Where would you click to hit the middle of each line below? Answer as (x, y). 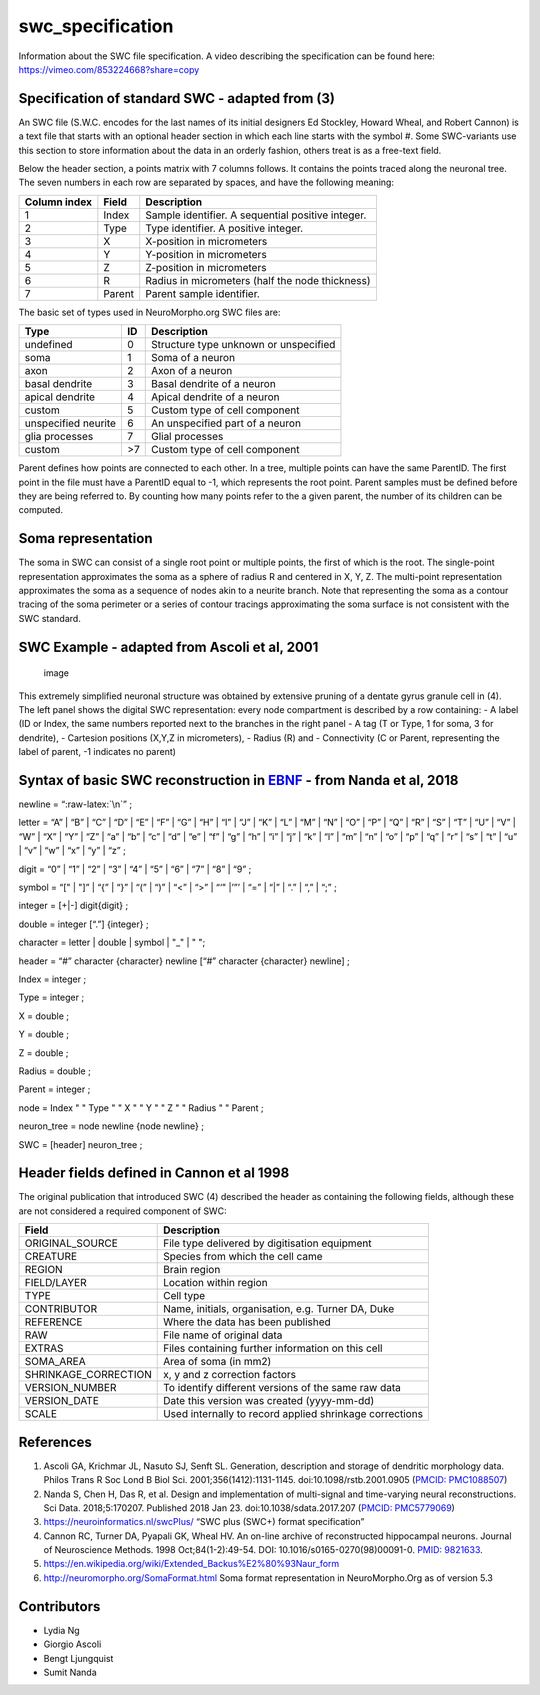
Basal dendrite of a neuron (213, 384)
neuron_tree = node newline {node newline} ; (111, 1126)
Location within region (216, 1283)
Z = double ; (43, 1052)
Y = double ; (44, 1034)
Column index (58, 202)
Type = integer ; (51, 997)
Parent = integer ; (54, 1089)
